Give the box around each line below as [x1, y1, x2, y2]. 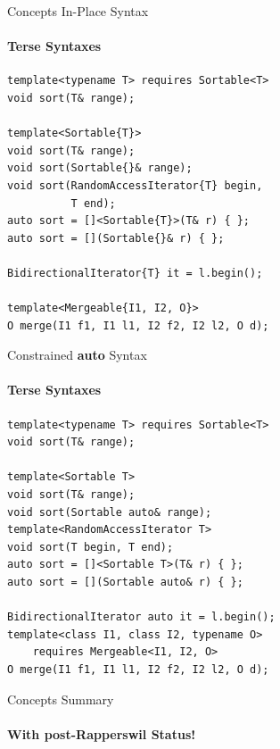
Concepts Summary [7, 689, 114, 708]
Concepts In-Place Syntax [7, 2, 149, 20]
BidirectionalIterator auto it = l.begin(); [7, 611, 276, 624]
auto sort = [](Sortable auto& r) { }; [7, 576, 243, 589]
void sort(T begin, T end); [7, 540, 174, 553]
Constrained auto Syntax [7, 345, 147, 364]
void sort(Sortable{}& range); [7, 162, 193, 175]
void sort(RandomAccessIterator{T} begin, [7, 179, 263, 192]
